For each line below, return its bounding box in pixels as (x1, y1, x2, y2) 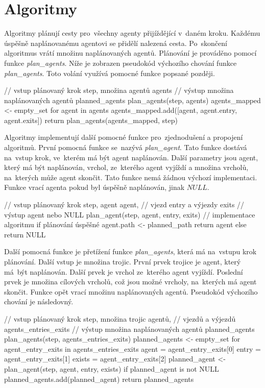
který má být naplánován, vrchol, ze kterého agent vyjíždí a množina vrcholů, (4, 162, 249, 173)
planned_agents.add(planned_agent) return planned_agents (4, 373, 194, 384)
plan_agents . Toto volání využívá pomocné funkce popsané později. (4, 67, 215, 78)
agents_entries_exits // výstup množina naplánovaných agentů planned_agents (4, 323, 255, 334)
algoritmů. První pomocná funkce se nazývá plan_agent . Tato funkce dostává (4, 142, 247, 153)
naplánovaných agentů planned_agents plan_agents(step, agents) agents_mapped (4, 94, 261, 105)
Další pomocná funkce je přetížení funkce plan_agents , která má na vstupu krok (4, 246, 257, 257)
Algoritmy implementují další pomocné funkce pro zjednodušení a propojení (4, 132, 243, 142)
